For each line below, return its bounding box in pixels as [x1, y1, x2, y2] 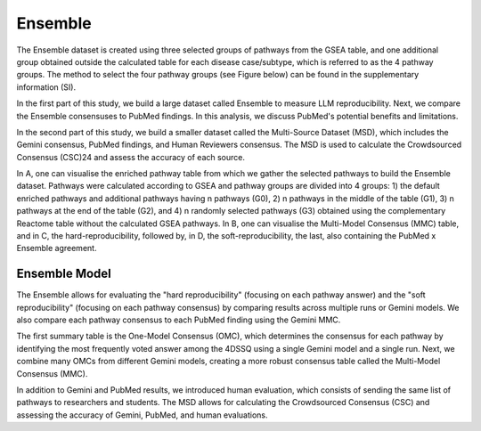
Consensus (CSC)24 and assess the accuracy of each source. [16, 151, 245, 162]
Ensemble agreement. [16, 243, 97, 254]
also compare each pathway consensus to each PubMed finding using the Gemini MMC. [16, 314, 341, 325]
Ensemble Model [16, 266, 111, 281]
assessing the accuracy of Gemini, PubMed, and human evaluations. [16, 410, 268, 420]
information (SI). [16, 81, 77, 93]
